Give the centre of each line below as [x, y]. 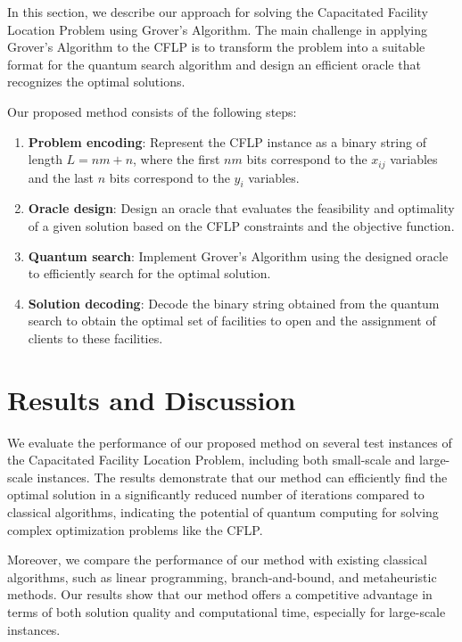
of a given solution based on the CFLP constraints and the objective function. [241, 226]
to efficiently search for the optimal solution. [149, 273]
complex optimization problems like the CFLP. [135, 529]
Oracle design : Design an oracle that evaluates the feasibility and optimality [241, 208]
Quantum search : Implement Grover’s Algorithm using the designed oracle [238, 255]
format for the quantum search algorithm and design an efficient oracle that [214, 64]
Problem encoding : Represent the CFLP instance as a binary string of [227, 141]
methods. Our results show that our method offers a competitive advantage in [220, 594]
